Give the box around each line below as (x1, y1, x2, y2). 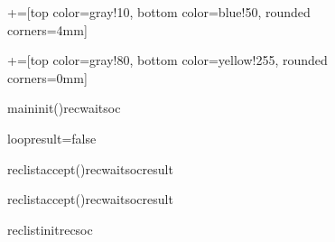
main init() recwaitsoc (7, 98, 121, 117)
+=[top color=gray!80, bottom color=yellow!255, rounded (7, 51, 328, 70)
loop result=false (7, 128, 97, 147)
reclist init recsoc (7, 219, 93, 238)
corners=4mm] (7, 20, 88, 39)
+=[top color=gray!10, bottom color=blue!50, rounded (7, 3, 311, 21)
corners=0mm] (7, 68, 88, 87)
